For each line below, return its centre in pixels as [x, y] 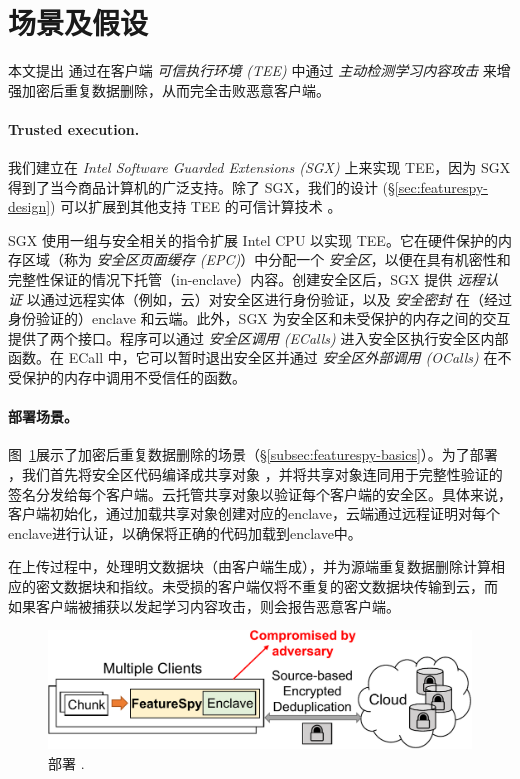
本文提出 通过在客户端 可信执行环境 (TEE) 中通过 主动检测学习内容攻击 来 [252, 70]
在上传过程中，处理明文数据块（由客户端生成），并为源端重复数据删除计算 [249, 566]
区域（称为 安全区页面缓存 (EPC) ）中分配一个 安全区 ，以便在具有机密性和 [266, 259]
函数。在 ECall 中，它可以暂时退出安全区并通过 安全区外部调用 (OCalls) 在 [253, 357]
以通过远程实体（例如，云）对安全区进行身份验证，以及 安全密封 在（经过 [269, 298]
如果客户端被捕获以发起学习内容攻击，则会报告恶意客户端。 [204, 605]
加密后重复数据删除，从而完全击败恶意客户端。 [175, 89]
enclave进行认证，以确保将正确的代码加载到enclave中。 [185, 532]
